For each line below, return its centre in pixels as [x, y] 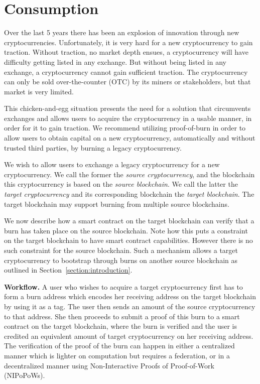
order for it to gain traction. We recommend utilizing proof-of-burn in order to [125, 128]
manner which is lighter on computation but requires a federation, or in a [117, 355]
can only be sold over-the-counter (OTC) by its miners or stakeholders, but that [127, 82]
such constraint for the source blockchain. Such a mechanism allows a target [121, 250]
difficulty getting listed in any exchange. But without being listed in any [115, 61]
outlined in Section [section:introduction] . [68, 270]
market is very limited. [39, 91]
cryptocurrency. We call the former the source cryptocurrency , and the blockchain [129, 174]
